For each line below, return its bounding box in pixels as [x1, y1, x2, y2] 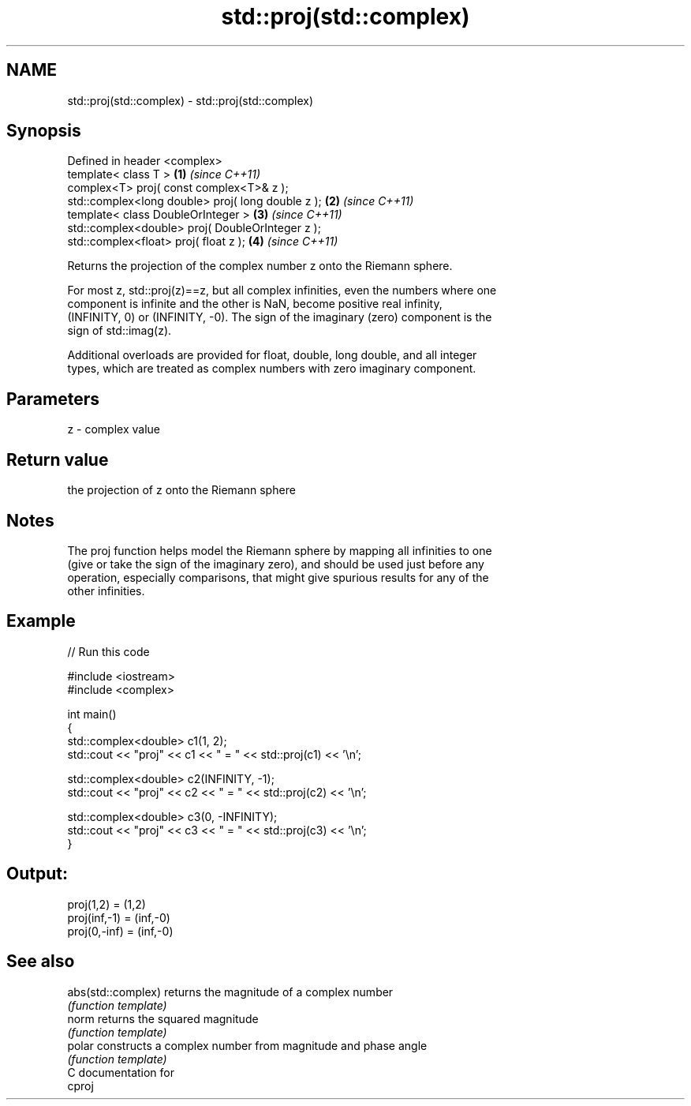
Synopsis [6, 121, 81, 141]
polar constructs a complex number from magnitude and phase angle [67, 1038, 428, 1052]
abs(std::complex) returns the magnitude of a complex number [67, 984, 394, 999]
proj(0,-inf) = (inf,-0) [67, 924, 174, 938]
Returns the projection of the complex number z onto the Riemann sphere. [67, 259, 453, 273]
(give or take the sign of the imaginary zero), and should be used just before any [67, 557, 484, 571]
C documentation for [67, 1065, 175, 1079]
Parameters [6, 388, 99, 409]
